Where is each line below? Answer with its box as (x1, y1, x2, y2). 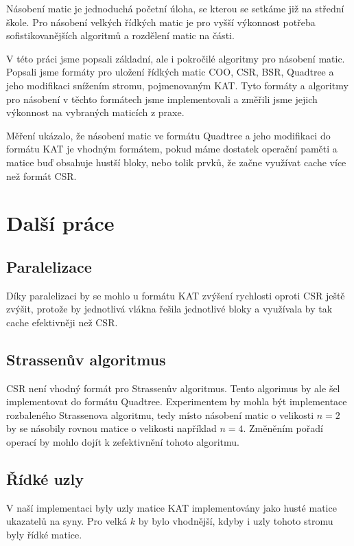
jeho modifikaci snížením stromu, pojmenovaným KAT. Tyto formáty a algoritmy (6, 78, 349, 92)
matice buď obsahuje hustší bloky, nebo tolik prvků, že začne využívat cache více (6, 155, 346, 169)
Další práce (6, 209, 115, 237)
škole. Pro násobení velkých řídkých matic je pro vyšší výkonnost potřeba (6, 14, 316, 29)
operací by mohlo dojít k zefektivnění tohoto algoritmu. (6, 435, 240, 449)
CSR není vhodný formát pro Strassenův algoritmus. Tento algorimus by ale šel (6, 380, 340, 395)
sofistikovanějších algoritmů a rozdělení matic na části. (6, 28, 235, 43)
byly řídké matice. (6, 527, 82, 542)
